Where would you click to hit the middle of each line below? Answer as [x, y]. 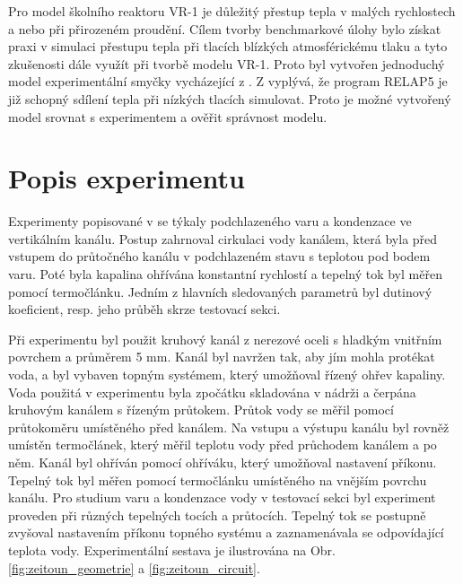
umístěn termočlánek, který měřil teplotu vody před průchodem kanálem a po [223, 445]
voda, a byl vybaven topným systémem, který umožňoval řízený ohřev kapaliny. [227, 375]
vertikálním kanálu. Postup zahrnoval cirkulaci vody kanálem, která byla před [223, 238]
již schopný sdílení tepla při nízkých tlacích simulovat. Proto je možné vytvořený [230, 98]
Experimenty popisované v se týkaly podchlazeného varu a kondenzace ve [210, 221]
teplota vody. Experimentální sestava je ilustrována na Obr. [172, 549]
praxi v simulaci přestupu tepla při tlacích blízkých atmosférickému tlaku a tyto [228, 46]
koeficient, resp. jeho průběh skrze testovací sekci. [144, 309]
